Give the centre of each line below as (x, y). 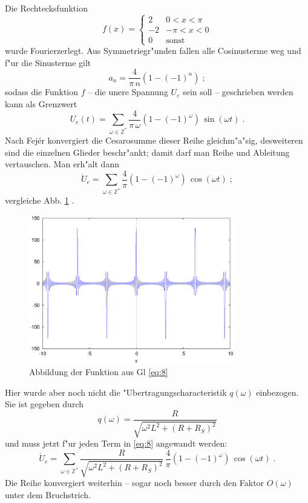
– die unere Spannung (128, 92)
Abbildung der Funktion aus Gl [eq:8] (99, 372)
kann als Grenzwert (41, 104)
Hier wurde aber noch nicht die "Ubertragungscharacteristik (116, 392)
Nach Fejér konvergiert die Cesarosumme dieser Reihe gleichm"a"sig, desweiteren (154, 140)
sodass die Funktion (42, 92)
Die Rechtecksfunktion (46, 8)
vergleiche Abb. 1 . (40, 200)
